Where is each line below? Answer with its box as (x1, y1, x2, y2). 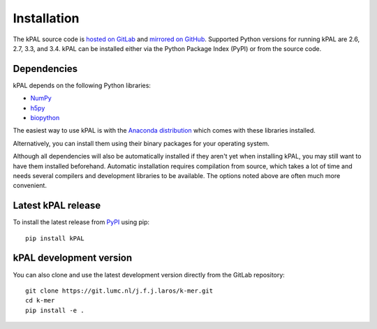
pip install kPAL (25, 234, 84, 242)
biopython (30, 114, 60, 122)
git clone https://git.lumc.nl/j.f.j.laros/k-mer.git (25, 286, 213, 295)
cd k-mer (25, 297, 55, 305)
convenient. (13, 182, 47, 190)
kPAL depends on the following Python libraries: (13, 81, 151, 89)
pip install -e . (25, 306, 84, 314)
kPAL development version (13, 252, 133, 264)
